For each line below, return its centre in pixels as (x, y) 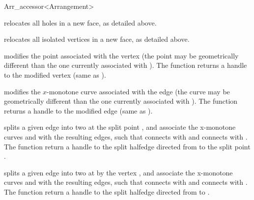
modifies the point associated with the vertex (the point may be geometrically (121, 55)
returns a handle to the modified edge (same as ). (78, 110)
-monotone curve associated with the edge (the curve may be (138, 91)
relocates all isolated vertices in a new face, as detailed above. (97, 39)
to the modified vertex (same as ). (55, 74)
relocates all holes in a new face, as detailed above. (80, 22)
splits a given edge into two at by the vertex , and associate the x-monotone (118, 172)
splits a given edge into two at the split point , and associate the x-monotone (120, 127)
